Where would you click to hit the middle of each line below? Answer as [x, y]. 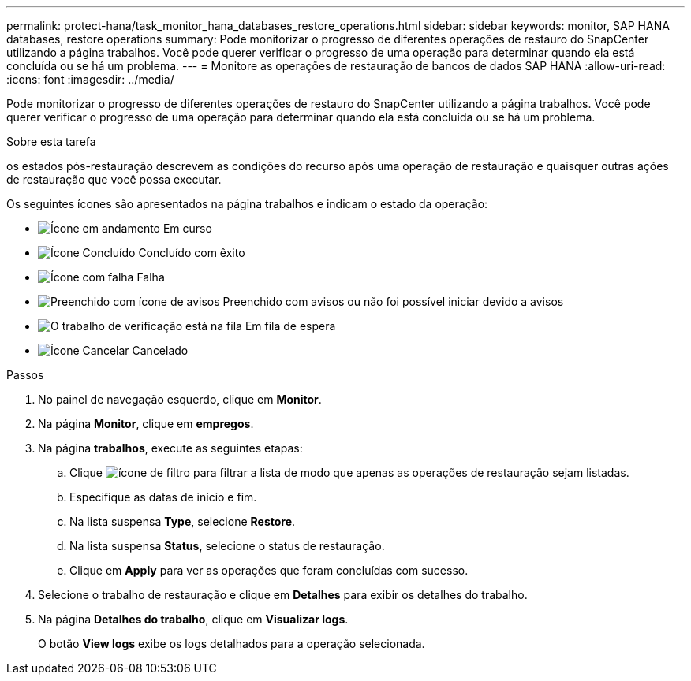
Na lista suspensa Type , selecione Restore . [183, 521]
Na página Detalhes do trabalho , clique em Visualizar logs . [193, 619]
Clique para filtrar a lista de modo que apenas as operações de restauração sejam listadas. [349, 473]
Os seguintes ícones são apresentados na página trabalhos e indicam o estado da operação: [247, 204]
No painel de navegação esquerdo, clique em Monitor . [180, 399]
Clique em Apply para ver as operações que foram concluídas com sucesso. [269, 570]
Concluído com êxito [192, 253]
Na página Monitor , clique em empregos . [146, 424]
